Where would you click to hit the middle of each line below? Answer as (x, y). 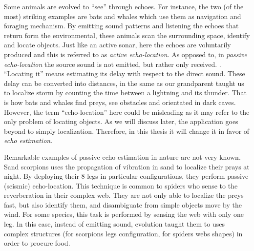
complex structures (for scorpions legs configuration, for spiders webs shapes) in (123, 233)
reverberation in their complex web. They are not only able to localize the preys (124, 195)
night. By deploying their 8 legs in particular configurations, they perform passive (126, 176)
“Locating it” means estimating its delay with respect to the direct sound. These (125, 73)
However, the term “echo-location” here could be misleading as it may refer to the (127, 112)
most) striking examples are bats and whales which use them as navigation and (123, 16)
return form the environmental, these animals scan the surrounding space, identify (127, 35)
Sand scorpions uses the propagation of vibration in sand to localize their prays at (127, 166)
